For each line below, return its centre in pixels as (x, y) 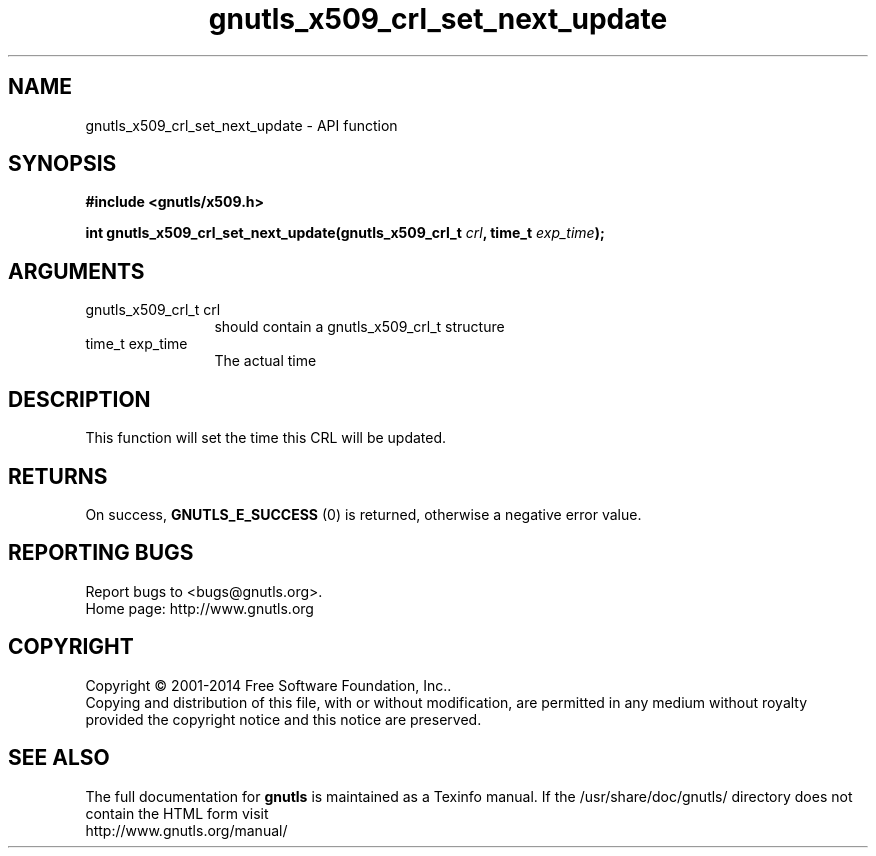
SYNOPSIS (62, 164)
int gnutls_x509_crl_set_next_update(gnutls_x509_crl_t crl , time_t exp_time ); (345, 233)
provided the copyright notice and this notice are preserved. (283, 719)
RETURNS (58, 476)
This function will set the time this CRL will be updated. (266, 438)
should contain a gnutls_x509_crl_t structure (359, 327)
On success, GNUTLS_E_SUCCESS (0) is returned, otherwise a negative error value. (363, 514)
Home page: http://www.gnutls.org (199, 608)
